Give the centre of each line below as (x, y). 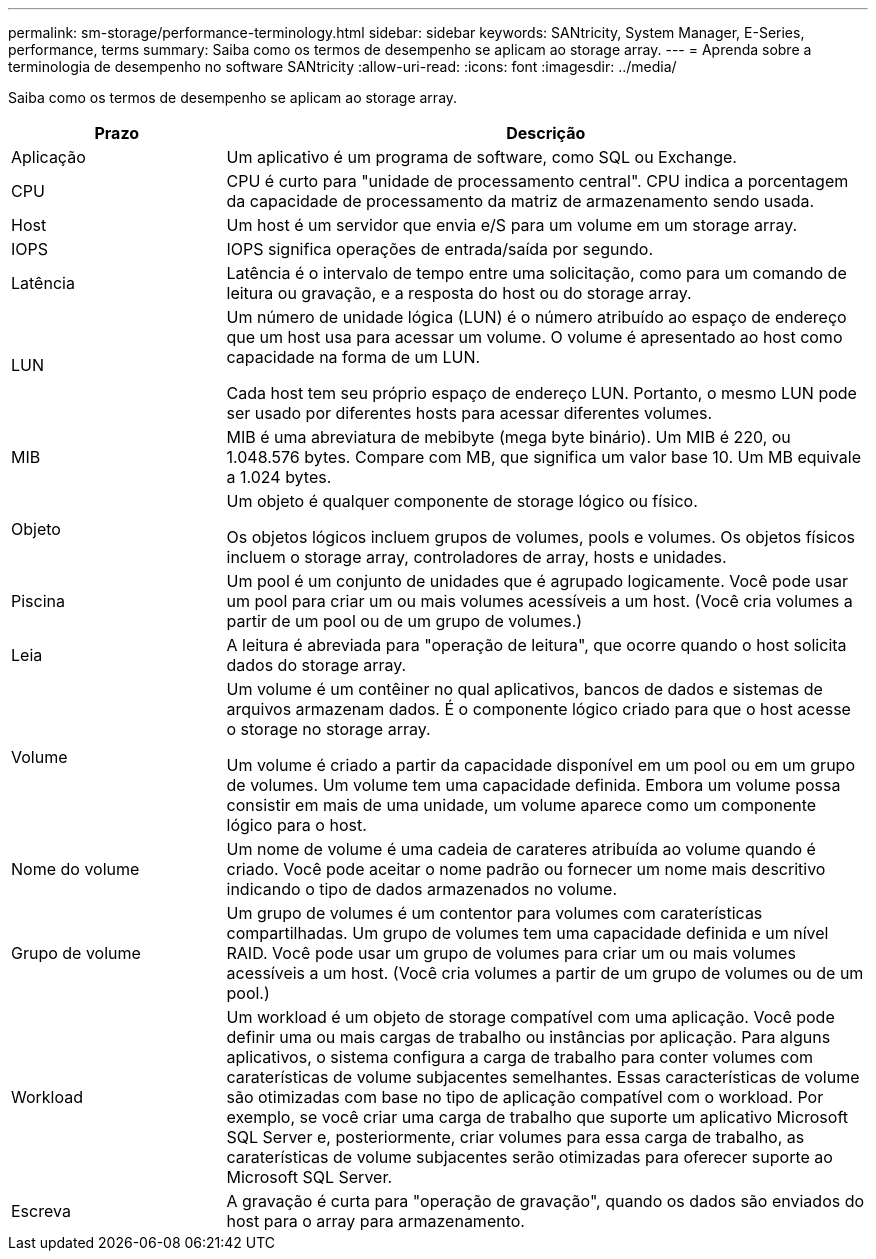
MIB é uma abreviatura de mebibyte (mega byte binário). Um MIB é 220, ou (508, 437)
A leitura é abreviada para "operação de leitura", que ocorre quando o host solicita (536, 645)
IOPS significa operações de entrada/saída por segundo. (439, 249)
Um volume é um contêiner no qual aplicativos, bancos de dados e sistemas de (524, 689)
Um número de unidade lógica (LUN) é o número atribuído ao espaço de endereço (536, 317)
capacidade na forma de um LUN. (353, 357)
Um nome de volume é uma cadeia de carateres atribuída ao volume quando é (521, 849)
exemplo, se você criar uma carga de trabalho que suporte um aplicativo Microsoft (537, 1117)
